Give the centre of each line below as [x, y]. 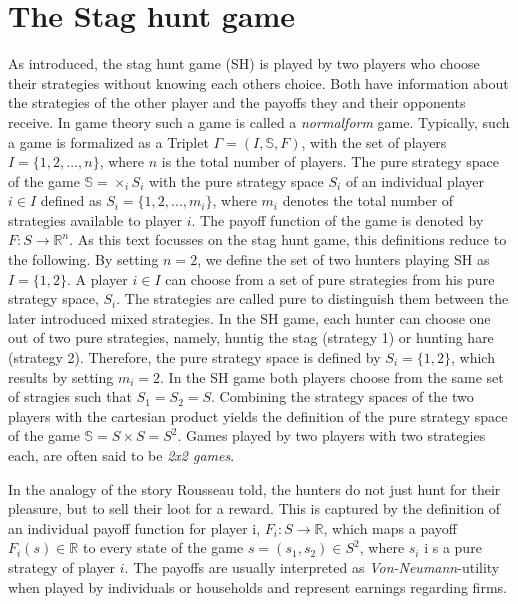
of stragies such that [70, 396]
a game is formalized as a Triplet [108, 141]
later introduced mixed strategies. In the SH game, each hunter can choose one [249, 317]
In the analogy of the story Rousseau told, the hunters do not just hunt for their [254, 488]
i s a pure [453, 547]
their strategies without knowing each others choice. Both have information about [258, 82]
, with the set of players [374, 141]
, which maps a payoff [390, 527]
